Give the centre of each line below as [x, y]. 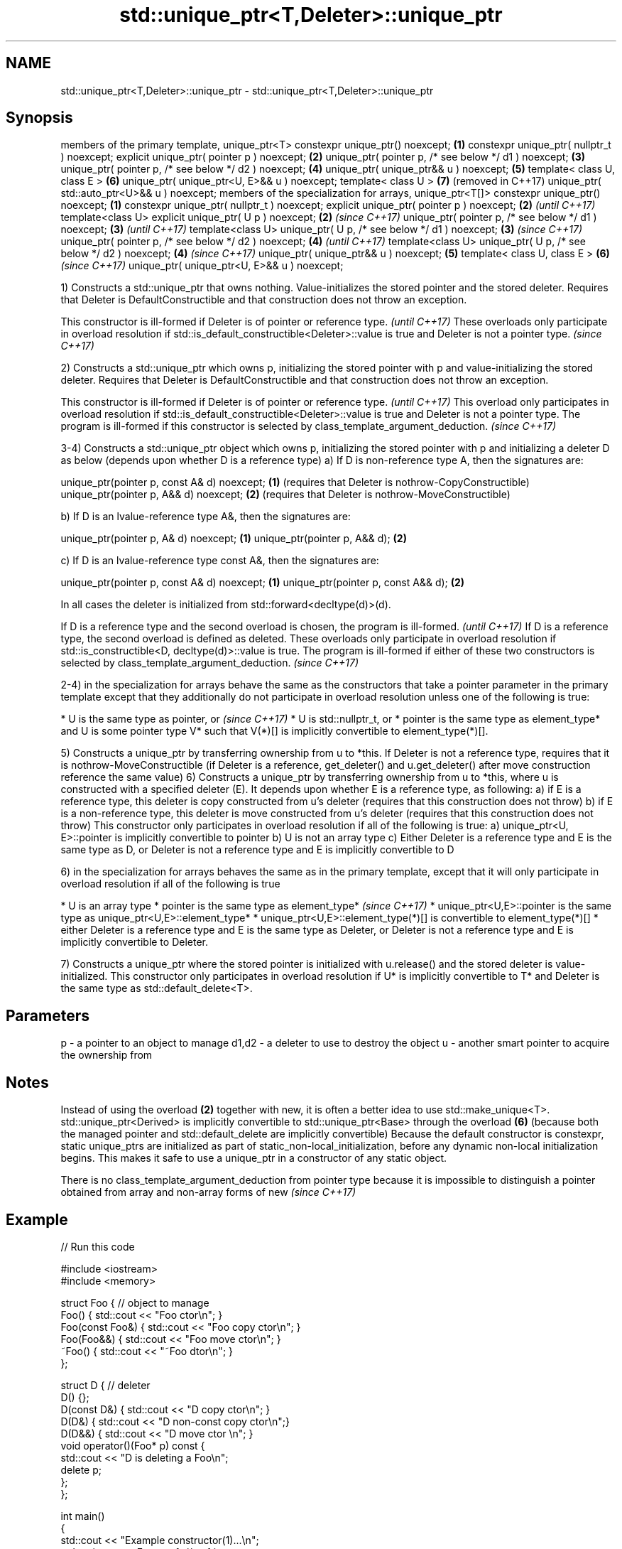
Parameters [48, 1015]
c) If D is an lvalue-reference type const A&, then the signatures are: [220, 561]
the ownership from [107, 1055]
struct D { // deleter [105, 1385]
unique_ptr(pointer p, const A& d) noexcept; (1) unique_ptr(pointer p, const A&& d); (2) [263, 583]
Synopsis [39, 118]
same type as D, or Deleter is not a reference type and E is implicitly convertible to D [257, 850]
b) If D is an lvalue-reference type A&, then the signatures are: [206, 517]
